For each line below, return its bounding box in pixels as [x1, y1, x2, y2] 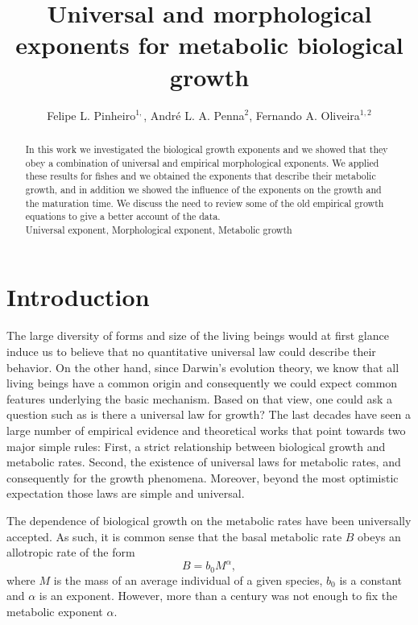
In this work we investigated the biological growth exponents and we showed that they [25, 142, 388, 155]
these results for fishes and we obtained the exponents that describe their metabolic [25, 169, 376, 183]
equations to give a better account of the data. [25, 209, 221, 223]
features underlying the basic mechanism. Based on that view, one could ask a [6, 390, 392, 407]
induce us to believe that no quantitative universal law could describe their [6, 343, 376, 360]
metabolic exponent [6, 602, 103, 619]
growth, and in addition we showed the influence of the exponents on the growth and [25, 182, 382, 196]
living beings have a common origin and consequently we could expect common [6, 375, 398, 391]
